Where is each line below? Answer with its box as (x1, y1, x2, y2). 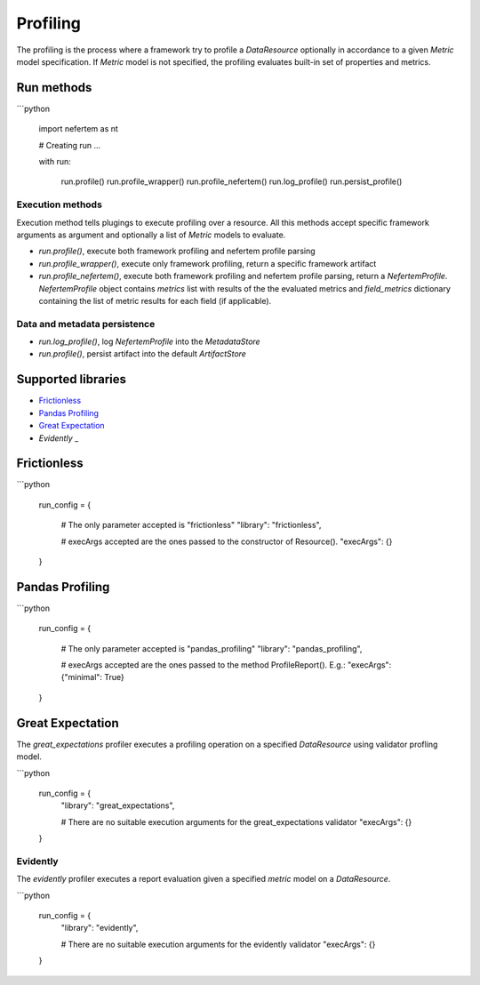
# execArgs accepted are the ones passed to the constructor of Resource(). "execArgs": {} (60, 536, 393, 547)
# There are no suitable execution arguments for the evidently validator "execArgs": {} (60, 939, 376, 949)
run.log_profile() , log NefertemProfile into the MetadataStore (38, 336, 261, 347)
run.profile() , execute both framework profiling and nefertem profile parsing (38, 245, 316, 257)
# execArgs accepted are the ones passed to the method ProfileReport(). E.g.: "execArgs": (60, 660, 392, 670)
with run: (38, 156, 71, 167)
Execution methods (16, 198, 102, 211)
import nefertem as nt (38, 124, 119, 134)
